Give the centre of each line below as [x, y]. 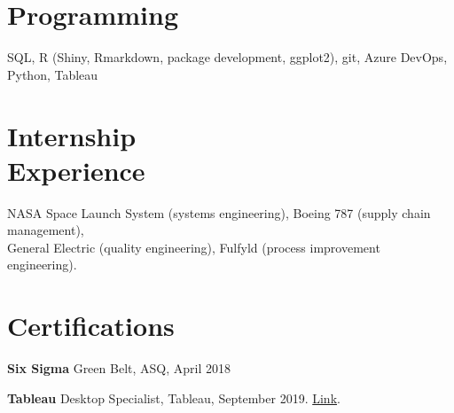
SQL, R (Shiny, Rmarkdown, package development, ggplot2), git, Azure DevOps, [227, 57]
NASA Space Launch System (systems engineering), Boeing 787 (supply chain [219, 212]
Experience [76, 170]
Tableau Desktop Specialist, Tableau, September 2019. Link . [174, 397]
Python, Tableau [53, 74]
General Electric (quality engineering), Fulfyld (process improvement [194, 247]
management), [46, 230]
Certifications [91, 326]
